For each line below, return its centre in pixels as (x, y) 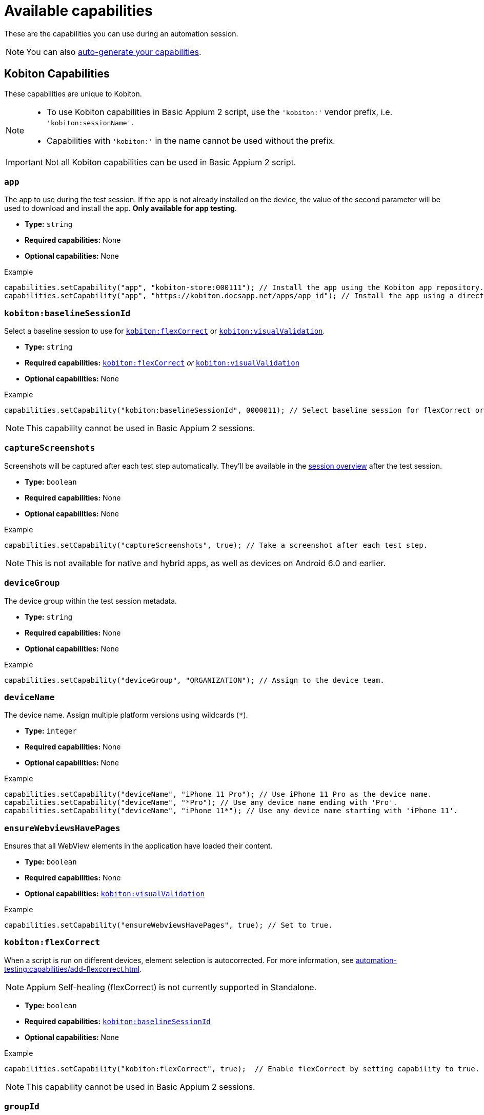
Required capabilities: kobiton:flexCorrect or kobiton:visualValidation (162, 363)
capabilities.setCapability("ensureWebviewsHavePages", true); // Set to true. (168, 925)
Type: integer (51, 731)
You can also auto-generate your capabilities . (114, 52)
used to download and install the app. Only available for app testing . (120, 208)
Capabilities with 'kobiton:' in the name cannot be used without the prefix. (191, 140)
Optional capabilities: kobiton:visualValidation (115, 894)
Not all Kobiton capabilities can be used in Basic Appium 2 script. (170, 162)
